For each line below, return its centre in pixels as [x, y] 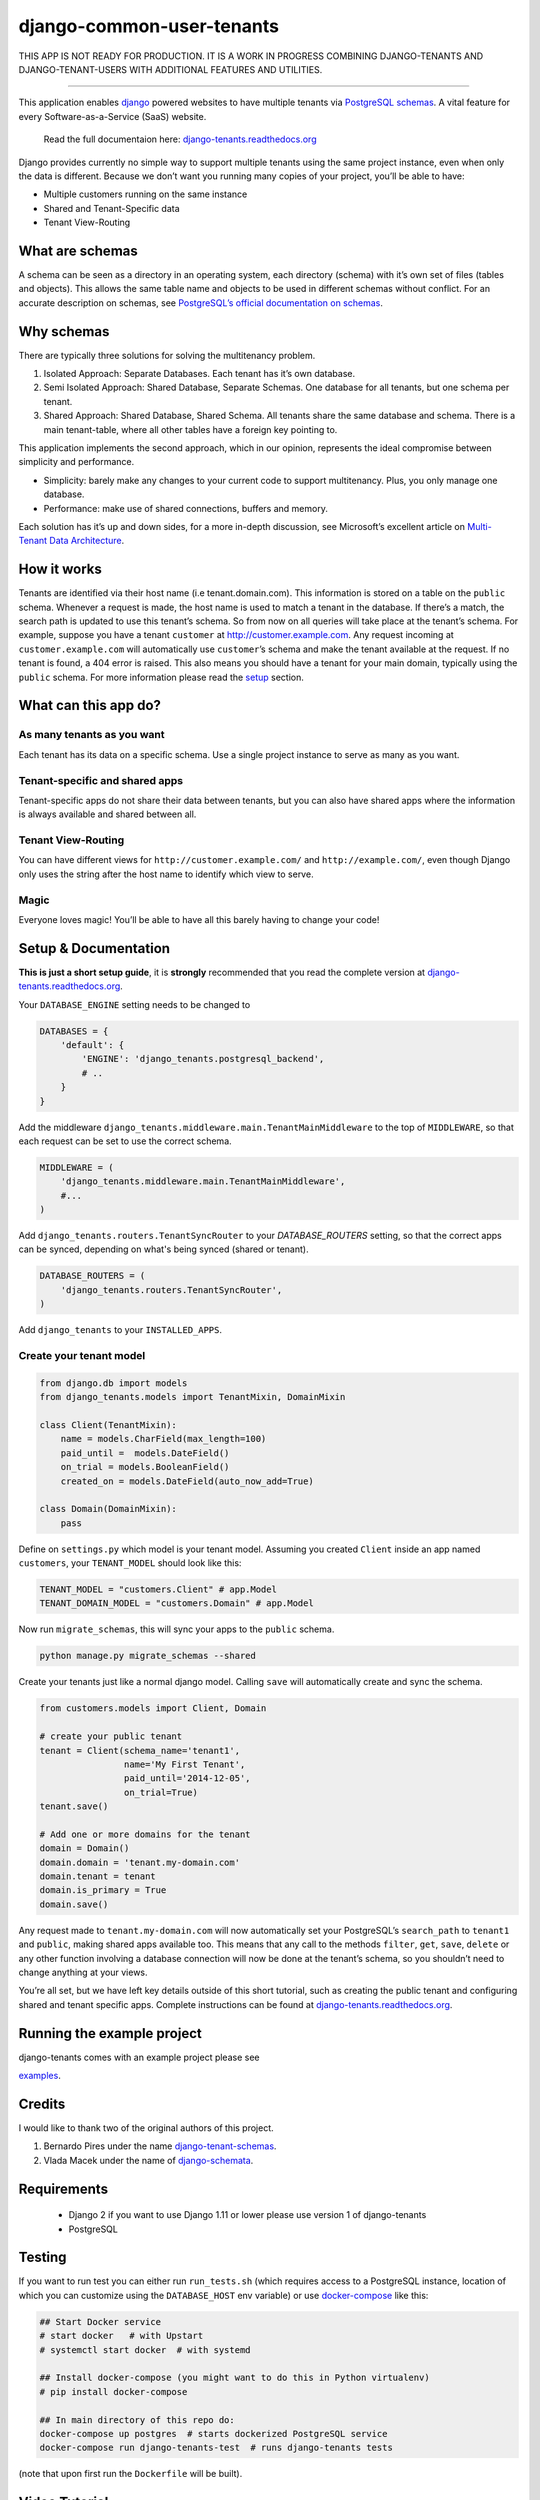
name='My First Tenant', [184, 1764]
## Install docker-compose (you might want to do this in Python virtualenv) [234, 2378]
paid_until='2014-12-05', [187, 1778]
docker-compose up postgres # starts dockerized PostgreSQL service [213, 2433]
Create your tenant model [82, 1355]
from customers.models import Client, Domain [153, 1708]
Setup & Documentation [94, 948]
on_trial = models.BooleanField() [145, 1467]
